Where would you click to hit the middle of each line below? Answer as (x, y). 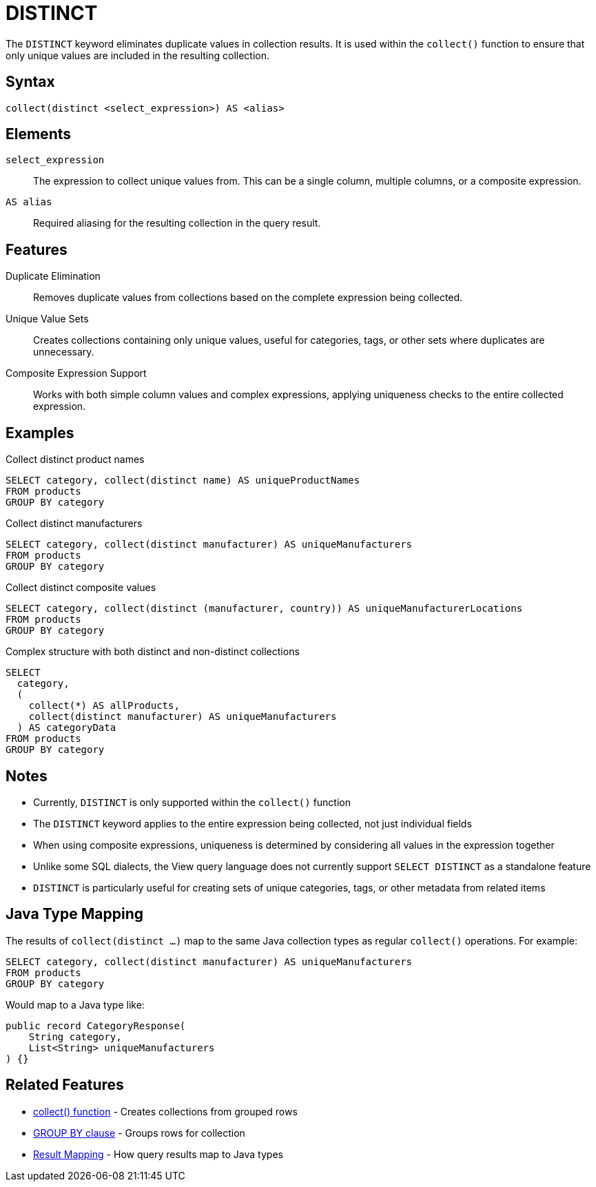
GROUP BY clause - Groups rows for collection (139, 1133)
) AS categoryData (66, 728)
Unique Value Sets (47, 319)
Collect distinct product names (75, 460)
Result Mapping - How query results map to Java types (158, 1154)
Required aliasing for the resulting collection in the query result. (177, 223)
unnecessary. (64, 352)
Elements (39, 134)
